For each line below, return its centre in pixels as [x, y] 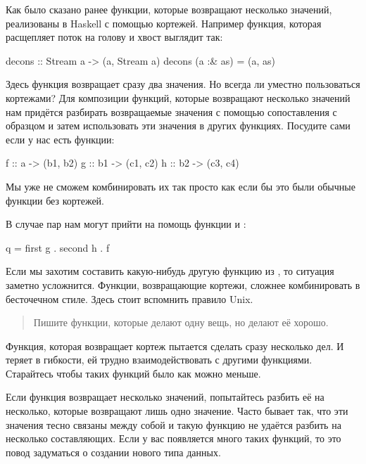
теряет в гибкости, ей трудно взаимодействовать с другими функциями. [159, 360]
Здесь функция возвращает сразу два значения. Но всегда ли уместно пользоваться [183, 84]
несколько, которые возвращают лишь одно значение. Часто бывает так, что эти [177, 411]
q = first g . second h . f [58, 247]
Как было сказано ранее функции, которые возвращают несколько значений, [169, 9]
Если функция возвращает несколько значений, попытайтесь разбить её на [165, 397]
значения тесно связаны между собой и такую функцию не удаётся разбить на [173, 424]
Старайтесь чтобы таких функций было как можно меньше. [133, 373]
